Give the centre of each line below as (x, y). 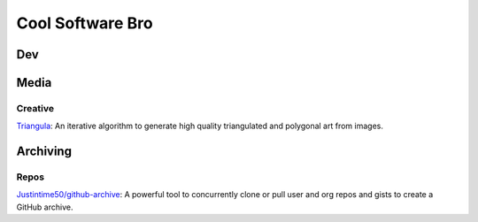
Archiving (44, 152)
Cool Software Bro (85, 23)
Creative (35, 108)
